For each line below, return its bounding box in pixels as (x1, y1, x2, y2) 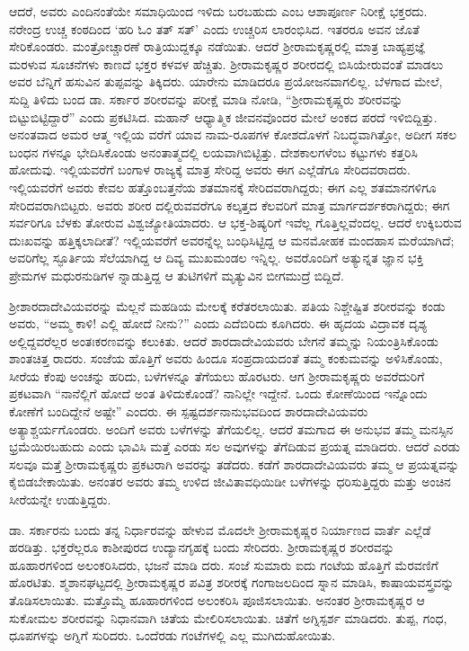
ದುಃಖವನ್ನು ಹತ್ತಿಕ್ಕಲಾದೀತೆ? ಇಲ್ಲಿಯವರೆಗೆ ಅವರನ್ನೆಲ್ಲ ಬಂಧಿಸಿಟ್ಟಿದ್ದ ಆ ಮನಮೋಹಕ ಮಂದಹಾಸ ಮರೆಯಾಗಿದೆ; (9, 230, 455, 249)
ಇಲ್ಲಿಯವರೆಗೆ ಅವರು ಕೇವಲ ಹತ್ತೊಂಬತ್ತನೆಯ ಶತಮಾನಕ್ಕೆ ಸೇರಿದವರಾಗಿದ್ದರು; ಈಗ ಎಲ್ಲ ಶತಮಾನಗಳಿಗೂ (9, 177, 437, 196)
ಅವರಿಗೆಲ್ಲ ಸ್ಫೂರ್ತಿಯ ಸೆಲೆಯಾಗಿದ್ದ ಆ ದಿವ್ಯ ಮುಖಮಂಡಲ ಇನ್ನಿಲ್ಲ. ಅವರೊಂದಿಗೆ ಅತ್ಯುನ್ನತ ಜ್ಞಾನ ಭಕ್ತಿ (9, 248, 424, 267)
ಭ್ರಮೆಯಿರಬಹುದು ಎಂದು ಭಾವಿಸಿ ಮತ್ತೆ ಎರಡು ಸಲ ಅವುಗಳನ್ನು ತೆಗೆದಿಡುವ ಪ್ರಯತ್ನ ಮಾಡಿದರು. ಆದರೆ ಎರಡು (9, 437, 460, 456)
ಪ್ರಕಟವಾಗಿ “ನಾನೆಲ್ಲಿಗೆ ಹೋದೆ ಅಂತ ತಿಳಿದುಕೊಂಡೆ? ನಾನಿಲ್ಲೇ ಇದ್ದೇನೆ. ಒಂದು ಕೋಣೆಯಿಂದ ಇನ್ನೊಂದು (9, 384, 428, 403)
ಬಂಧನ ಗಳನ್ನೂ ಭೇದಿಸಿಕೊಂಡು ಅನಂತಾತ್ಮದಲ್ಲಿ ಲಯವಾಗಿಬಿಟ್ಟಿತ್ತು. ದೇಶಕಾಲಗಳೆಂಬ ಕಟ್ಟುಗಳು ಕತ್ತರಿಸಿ (9, 142, 418, 161)
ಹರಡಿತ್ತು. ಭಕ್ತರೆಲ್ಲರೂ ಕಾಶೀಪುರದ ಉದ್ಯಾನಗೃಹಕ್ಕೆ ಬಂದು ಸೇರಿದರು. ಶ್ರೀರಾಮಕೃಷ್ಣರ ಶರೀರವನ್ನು (9, 538, 394, 557)
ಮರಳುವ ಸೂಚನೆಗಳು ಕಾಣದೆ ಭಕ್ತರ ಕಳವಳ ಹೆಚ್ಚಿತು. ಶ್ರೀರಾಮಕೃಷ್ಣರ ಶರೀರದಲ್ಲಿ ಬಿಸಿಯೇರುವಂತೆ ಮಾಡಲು (9, 54, 444, 73)
